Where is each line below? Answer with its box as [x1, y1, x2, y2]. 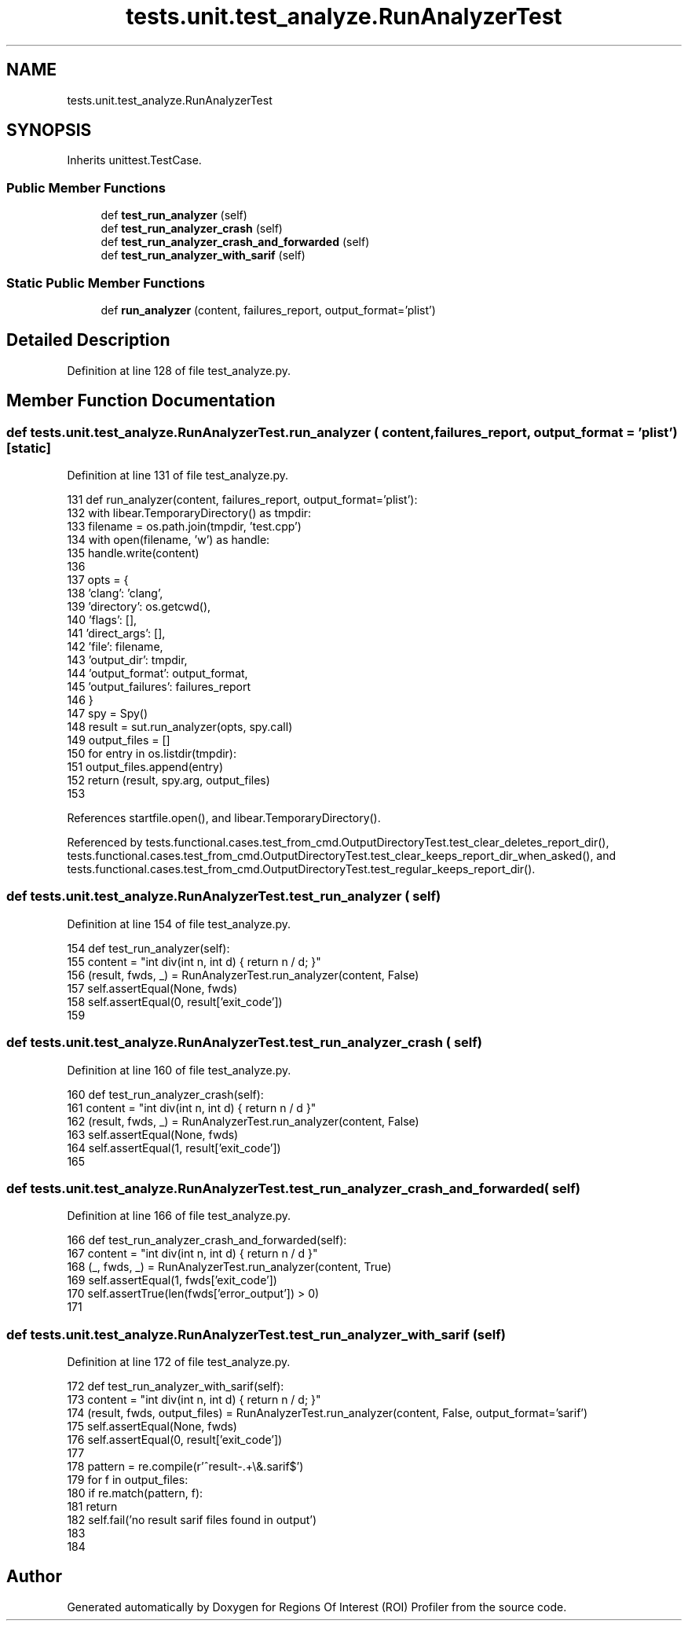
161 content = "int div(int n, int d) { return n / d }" [67, 1100, 317, 1115]
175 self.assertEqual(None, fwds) [67, 1419, 237, 1433]
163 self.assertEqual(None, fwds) [67, 1127, 239, 1141]
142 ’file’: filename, [67, 640, 163, 653]
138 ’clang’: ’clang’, [67, 586, 163, 600]
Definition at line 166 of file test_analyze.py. [67, 1209, 291, 1223]
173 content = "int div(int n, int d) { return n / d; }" [67, 1393, 321, 1406]
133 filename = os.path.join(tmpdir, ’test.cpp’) [67, 520, 302, 533]
